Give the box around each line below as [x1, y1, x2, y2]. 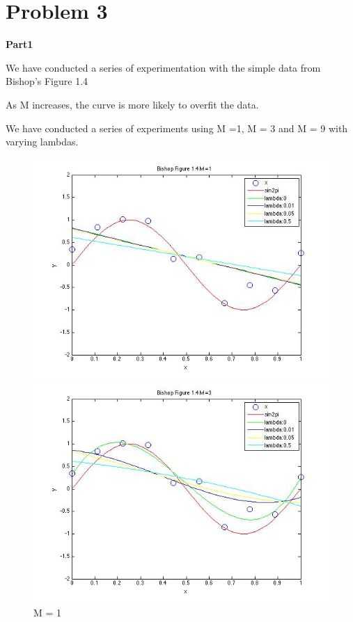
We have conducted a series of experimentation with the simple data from [6, 60, 321, 74]
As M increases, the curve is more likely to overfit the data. [6, 97, 259, 111]
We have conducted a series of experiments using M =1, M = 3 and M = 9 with [6, 120, 348, 135]
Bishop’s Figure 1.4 [6, 74, 88, 88]
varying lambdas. [6, 134, 79, 149]
